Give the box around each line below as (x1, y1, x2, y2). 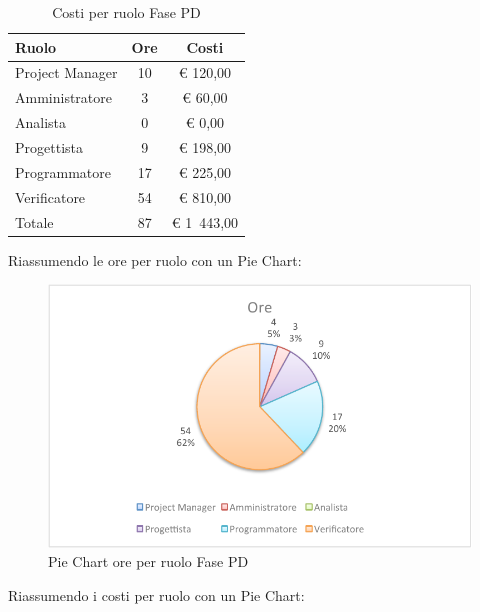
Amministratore (15, 87, 112, 108)
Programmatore (15, 161, 111, 182)
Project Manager (15, 62, 118, 83)
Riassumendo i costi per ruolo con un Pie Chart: (8, 584, 305, 605)
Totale (15, 211, 54, 232)
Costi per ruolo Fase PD (52, 2, 201, 22)
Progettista (15, 136, 83, 157)
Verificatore (15, 186, 86, 207)
